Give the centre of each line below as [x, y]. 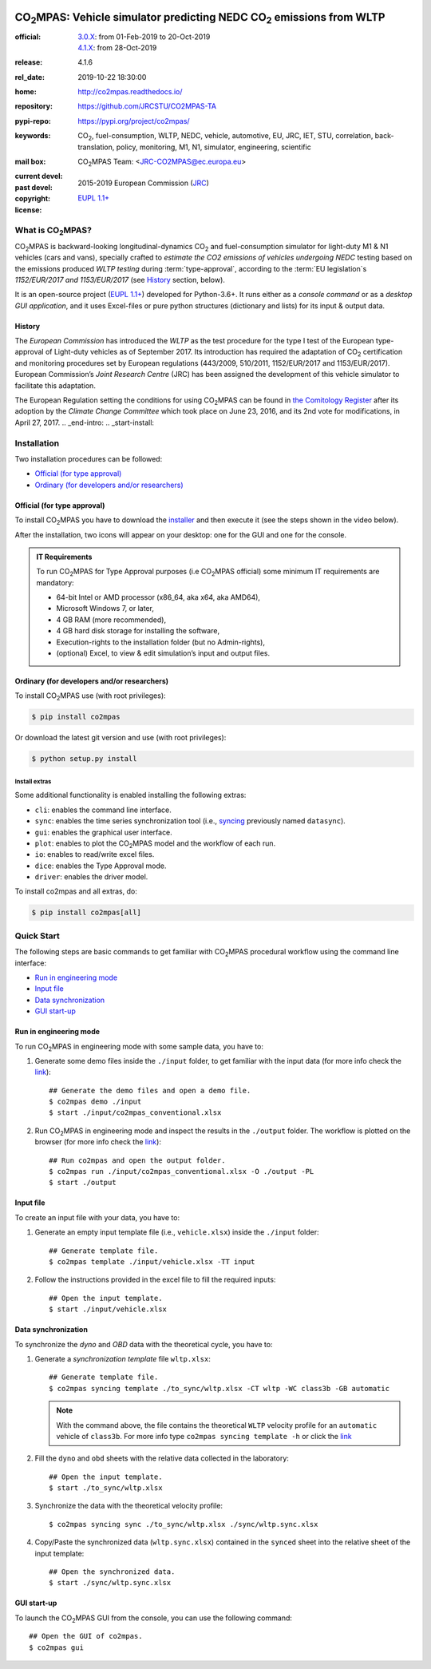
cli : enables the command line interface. [103, 810]
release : [29, 62]
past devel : [34, 187]
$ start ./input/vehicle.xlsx [108, 1309]
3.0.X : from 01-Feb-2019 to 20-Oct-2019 [144, 37]
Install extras [33, 781]
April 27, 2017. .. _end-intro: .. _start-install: [85, 422]
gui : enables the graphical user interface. [104, 832]
